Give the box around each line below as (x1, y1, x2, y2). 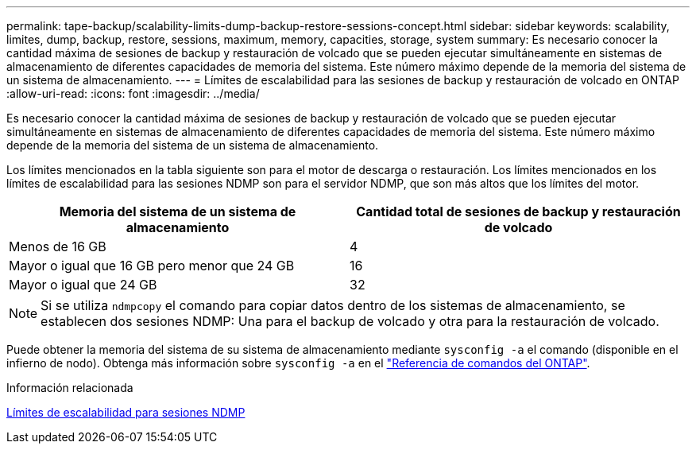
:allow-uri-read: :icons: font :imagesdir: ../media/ (6, 87, 260, 100)
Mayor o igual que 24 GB (9, 277, 157, 293)
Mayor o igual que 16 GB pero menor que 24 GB (9, 258, 295, 273)
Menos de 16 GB (9, 239, 106, 254)
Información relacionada (6, 381, 133, 394)
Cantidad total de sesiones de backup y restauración (356, 204, 681, 219)
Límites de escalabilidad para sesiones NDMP (6, 405, 246, 419)
